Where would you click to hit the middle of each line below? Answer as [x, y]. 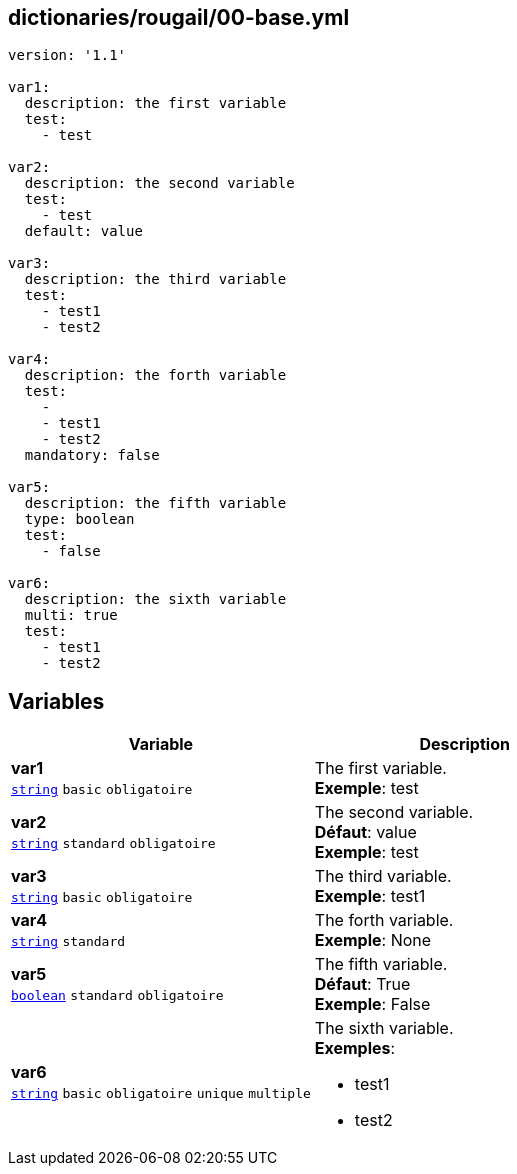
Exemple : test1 [370, 896]
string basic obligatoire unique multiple [161, 1094]
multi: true [71, 615]
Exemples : [355, 1048]
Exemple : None [373, 940]
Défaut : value [365, 832]
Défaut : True [362, 984]
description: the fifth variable [155, 503]
